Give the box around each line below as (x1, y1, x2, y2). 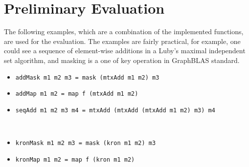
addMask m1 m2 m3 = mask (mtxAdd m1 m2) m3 (15, 74, 159, 81)
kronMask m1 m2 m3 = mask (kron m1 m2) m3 (15, 140, 156, 147)
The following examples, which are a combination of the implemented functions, (4, 26, 244, 37)
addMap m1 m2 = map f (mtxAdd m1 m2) (15, 90, 138, 98)
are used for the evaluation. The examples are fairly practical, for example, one (4, 36, 241, 46)
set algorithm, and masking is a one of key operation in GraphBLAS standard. (4, 55, 240, 65)
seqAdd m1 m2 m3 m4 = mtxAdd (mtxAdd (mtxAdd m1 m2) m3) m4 (15, 106, 215, 114)
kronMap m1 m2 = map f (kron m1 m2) (15, 156, 135, 163)
